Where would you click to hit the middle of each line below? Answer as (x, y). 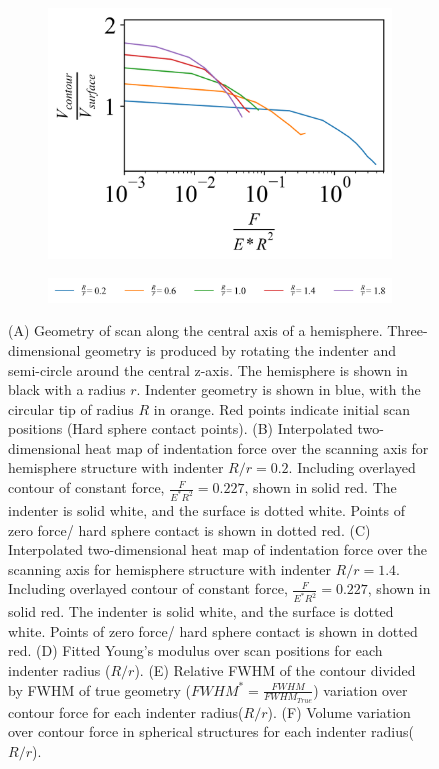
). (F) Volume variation (339, 711)
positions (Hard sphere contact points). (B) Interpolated (180, 428)
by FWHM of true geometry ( (100, 689)
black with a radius (67, 389)
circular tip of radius (71, 408)
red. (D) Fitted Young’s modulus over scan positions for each (195, 650)
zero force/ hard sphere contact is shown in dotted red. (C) (189, 529)
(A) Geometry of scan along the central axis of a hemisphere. (195, 330)
